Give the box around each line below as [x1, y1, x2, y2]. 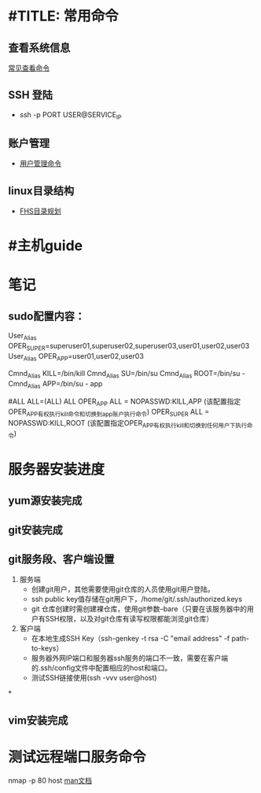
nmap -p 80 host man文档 [8, 776, 93, 785]
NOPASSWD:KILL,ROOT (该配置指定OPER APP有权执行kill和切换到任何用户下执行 [8, 419, 248, 430]
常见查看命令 [8, 64, 50, 72]
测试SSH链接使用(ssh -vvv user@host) [31, 673, 157, 683]
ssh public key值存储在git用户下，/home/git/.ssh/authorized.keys [31, 595, 242, 604]
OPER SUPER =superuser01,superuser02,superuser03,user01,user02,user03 [8, 341, 250, 352]
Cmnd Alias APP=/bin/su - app [8, 378, 103, 390]
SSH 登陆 [8, 88, 53, 102]
